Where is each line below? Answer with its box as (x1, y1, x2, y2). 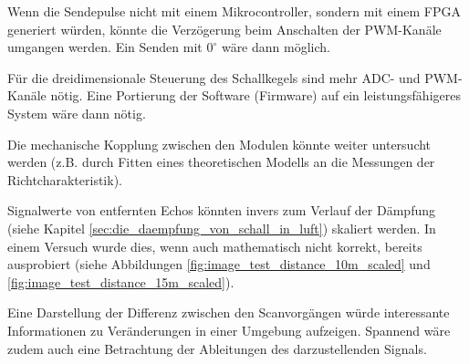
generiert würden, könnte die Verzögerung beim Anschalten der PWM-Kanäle (7, 19, 442, 38)
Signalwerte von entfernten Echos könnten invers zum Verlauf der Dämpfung (7, 201, 435, 220)
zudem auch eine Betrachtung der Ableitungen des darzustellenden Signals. (7, 338, 427, 358)
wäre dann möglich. (221, 37, 330, 57)
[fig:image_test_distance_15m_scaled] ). (7, 272, 234, 291)
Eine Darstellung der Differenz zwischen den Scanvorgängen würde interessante (7, 303, 450, 322)
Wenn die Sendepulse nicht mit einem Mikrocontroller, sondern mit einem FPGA (7, 2, 462, 20)
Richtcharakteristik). (7, 170, 122, 189)
